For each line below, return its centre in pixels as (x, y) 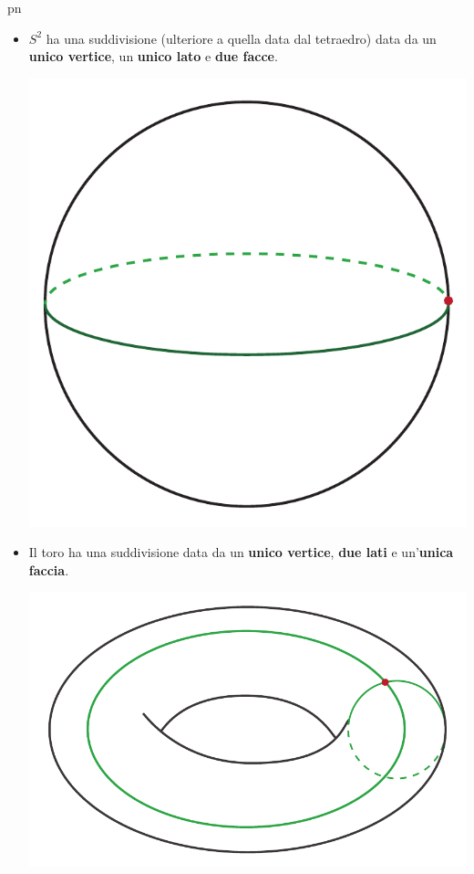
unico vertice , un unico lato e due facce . (153, 56)
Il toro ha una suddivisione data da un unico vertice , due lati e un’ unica (241, 552)
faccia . (49, 569)
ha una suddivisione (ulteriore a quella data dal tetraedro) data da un (241, 38)
